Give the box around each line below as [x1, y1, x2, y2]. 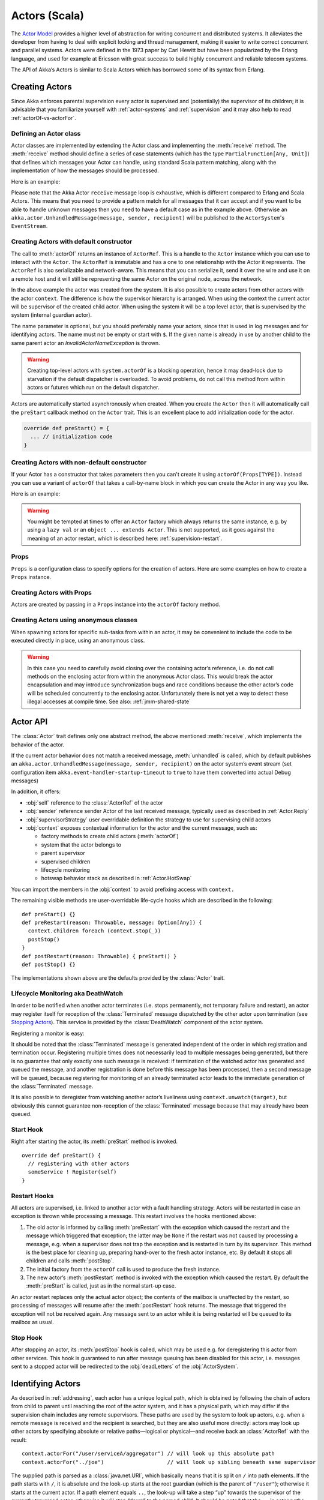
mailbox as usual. [11, 1319, 54, 1326]
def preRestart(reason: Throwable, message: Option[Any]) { [22, 919, 202, 926]
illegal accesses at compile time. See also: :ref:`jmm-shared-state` [27, 698, 191, 705]
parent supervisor [41, 850, 85, 857]
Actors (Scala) [11, 9, 84, 22]
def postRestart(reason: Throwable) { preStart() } [22, 953, 177, 959]
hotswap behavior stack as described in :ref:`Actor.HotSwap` [41, 875, 192, 882]
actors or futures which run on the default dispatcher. [27, 384, 160, 391]
